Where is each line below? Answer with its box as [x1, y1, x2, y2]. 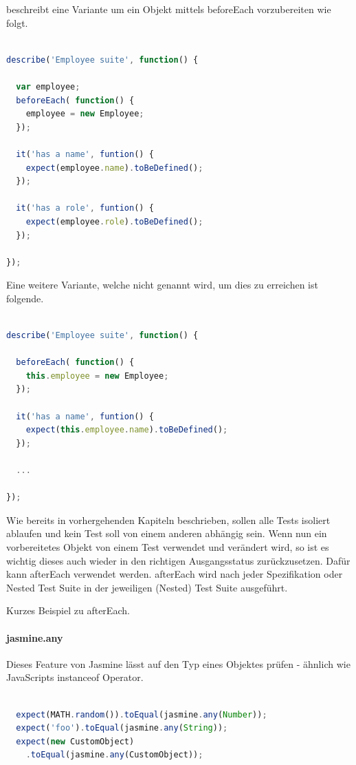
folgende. [6, 291, 44, 305]
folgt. [6, 15, 28, 30]
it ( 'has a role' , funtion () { [16, 203, 154, 213]
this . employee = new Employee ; [25, 370, 169, 381]
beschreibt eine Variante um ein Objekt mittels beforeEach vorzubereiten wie [6, 2, 331, 16]
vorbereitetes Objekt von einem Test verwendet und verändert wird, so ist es [6, 539, 329, 554]
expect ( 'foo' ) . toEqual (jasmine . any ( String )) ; [16, 723, 228, 733]
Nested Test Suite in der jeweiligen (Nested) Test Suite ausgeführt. [6, 580, 288, 594]
